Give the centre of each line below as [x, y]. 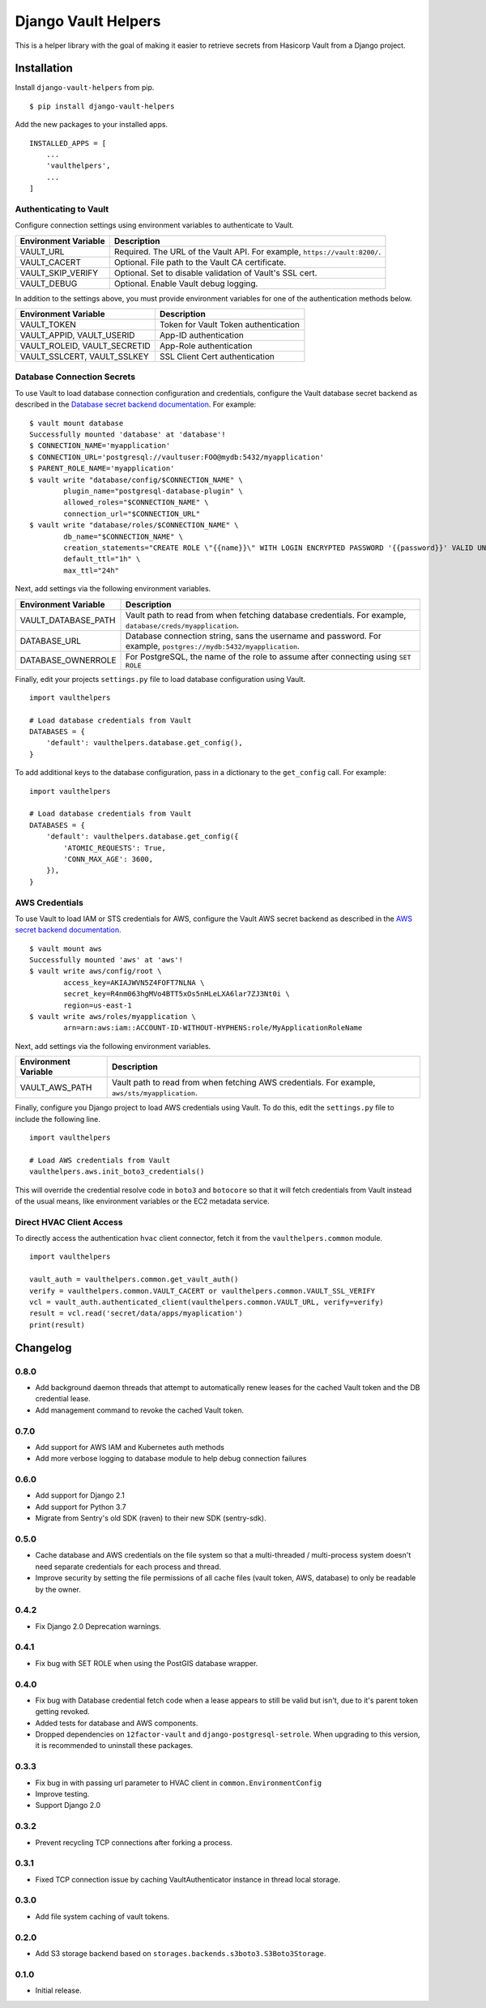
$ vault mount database [77, 423]
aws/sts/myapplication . [155, 1093]
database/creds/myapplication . [182, 625]
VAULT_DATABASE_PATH [68, 620]
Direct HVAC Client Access [69, 1221]
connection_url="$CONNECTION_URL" [132, 514]
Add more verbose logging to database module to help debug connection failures [171, 1459]
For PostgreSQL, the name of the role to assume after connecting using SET [269, 656]
